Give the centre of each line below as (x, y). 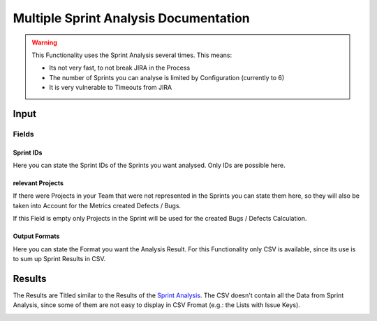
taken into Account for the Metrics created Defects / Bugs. (97, 205)
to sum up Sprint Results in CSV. (59, 259)
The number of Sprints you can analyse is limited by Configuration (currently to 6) (167, 77)
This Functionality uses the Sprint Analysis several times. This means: (132, 55)
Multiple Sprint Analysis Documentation (132, 18)
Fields (23, 134)
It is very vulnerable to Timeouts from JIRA (111, 88)
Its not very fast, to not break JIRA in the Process (120, 68)
